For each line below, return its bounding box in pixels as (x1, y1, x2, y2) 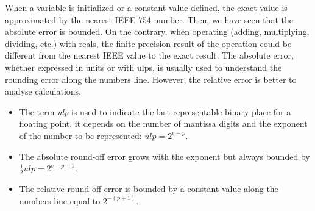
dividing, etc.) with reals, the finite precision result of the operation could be (5, 37, 292, 49)
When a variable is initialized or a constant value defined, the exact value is (5, 1, 288, 13)
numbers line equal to (19, 194, 101, 207)
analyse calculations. (5, 85, 81, 98)
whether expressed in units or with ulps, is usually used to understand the (5, 60, 282, 73)
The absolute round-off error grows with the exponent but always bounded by (19, 149, 310, 162)
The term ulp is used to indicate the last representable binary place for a (19, 105, 291, 118)
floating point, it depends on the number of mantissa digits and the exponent (19, 117, 308, 130)
